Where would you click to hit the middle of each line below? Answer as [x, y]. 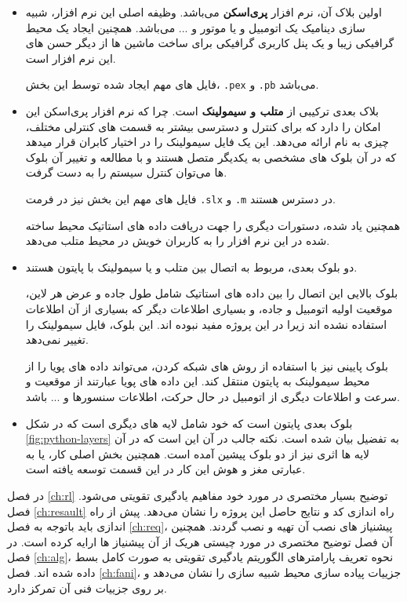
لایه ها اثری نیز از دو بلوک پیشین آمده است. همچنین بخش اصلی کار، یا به [198, 453]
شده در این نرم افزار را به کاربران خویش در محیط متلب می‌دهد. [178, 241]
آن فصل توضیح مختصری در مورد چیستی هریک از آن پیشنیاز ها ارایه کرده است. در [200, 541]
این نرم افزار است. [71, 58]
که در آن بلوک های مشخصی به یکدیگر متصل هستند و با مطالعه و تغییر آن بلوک [211, 157]
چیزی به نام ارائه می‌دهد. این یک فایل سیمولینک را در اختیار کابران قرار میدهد [207, 142]
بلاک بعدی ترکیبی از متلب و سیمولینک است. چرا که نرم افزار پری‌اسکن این [202, 111]
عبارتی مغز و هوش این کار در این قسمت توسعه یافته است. [165, 469]
